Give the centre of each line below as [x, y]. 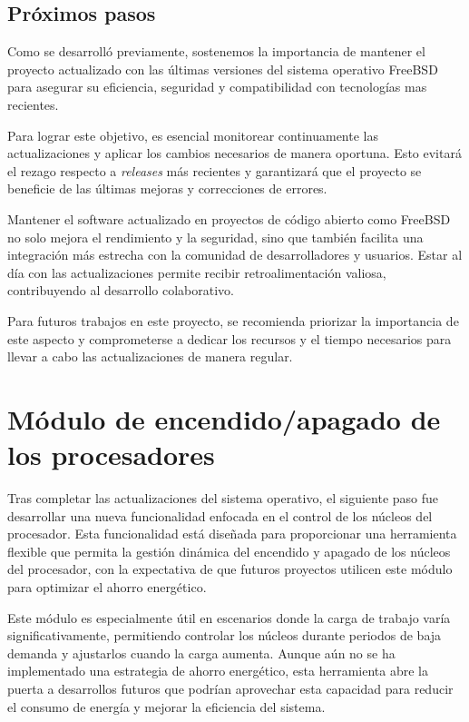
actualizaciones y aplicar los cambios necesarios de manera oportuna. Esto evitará [234, 153]
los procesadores [111, 455]
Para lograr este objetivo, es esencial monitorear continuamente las [193, 135]
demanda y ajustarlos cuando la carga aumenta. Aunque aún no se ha [201, 653]
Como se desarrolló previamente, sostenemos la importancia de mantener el [216, 51]
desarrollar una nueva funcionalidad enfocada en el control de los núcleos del [220, 515]
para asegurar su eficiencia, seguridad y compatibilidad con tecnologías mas [217, 87]
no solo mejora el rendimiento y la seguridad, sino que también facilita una [215, 237]
